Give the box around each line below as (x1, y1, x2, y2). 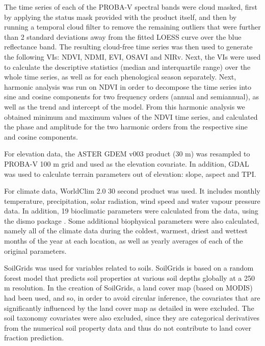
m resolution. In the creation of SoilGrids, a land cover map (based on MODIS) (4, 282, 253, 293)
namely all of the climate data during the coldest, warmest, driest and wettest (4, 225, 248, 236)
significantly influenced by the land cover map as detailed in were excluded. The (4, 302, 254, 313)
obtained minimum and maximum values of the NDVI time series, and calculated (4, 111, 258, 122)
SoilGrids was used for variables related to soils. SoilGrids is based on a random (4, 262, 254, 273)
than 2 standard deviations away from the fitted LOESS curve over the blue (4, 31, 242, 42)
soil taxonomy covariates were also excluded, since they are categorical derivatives (4, 312, 260, 323)
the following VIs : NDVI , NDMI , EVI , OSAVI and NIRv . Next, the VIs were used (4, 51, 261, 62)
